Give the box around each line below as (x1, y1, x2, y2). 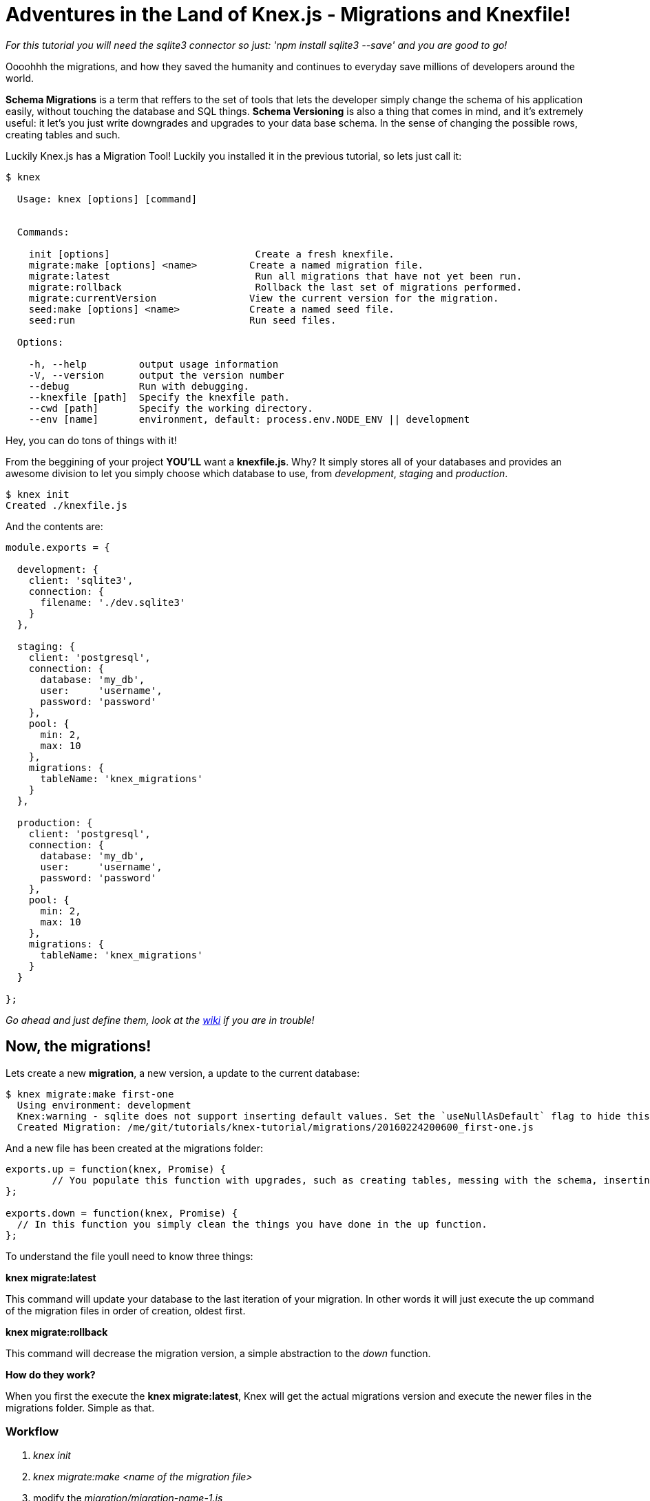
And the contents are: (6, 520, 103, 532)
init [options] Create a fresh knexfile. (28, 248, 395, 260)
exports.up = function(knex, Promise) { (6, 1163, 227, 1175)
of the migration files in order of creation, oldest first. (6, 1304, 246, 1316)
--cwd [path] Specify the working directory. (28, 402, 313, 414)
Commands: (17, 226, 70, 238)
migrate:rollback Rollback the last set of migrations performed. (28, 281, 523, 293)
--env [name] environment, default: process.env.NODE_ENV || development (28, 413, 470, 425)
